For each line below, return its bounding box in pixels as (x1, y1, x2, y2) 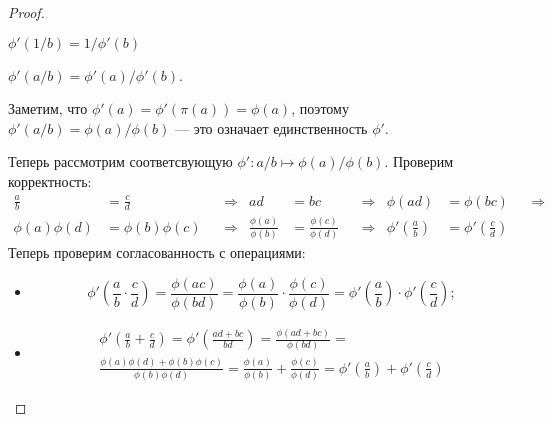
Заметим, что (8, 98, 88, 119)
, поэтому (291, 98, 349, 119)
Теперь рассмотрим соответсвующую (8, 151, 233, 172)
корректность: (8, 170, 92, 191)
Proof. (8, 2, 45, 22)
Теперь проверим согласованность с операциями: (8, 242, 306, 263)
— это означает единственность (175, 117, 368, 138)
